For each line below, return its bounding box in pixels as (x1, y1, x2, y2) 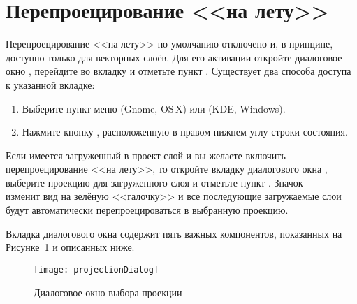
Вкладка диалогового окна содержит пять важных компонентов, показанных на (6, 226, 342, 240)
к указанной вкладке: (6, 77, 95, 92)
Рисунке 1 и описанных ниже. (6, 240, 135, 254)
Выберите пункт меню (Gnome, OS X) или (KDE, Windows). (22, 101, 286, 115)
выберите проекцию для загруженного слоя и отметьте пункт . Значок (6, 175, 303, 189)
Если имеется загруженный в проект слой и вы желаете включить (6, 147, 286, 162)
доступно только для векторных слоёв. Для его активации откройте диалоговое (6, 50, 342, 64)
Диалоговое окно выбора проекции (34, 284, 182, 299)
